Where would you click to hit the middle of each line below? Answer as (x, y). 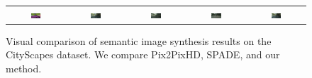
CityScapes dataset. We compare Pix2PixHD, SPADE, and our (143, 54)
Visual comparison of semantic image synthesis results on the (139, 40)
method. (24, 69)
